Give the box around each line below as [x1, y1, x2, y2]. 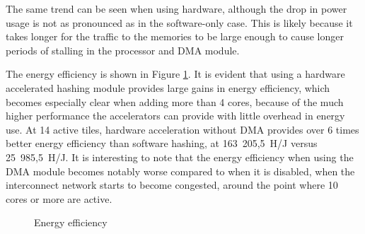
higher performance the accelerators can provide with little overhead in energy [6, 108, 345, 123]
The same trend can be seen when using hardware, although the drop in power [6, 1, 347, 16]
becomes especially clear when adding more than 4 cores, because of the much [6, 94, 344, 109]
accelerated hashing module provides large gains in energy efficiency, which [6, 80, 330, 95]
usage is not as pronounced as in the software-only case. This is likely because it [6, 15, 353, 30]
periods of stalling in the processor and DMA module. [6, 42, 240, 57]
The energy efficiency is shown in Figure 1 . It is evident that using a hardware [6, 66, 345, 81]
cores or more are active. [6, 191, 112, 206]
